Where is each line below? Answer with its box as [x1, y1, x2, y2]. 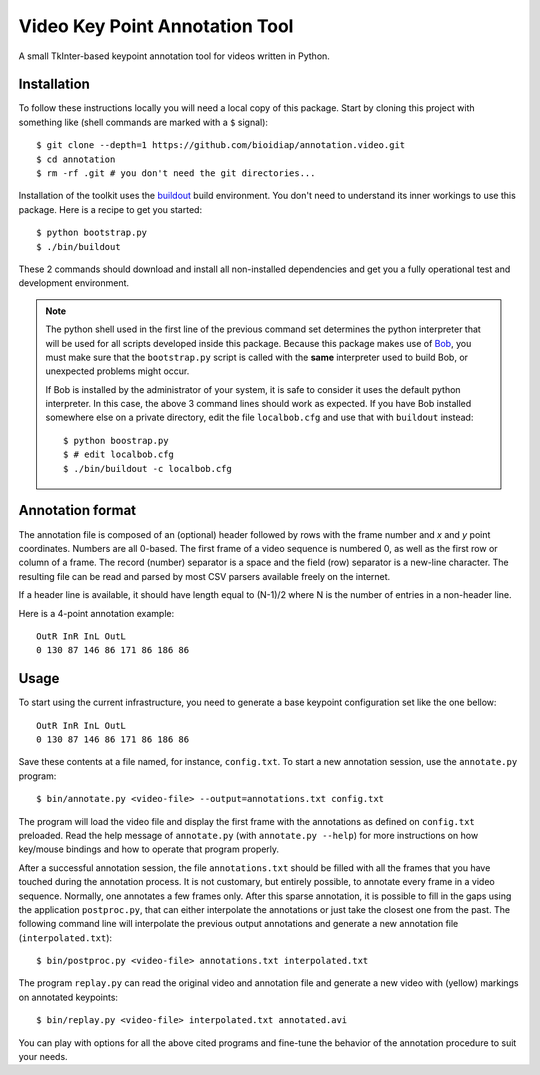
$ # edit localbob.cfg [63, 449, 175, 460]
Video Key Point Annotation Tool [18, 15, 294, 37]
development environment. [18, 277, 130, 289]
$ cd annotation [36, 153, 116, 165]
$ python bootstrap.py [36, 227, 148, 239]
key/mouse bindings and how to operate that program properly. [18, 843, 280, 855]
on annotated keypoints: [18, 991, 119, 1003]
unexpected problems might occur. [45, 365, 190, 377]
